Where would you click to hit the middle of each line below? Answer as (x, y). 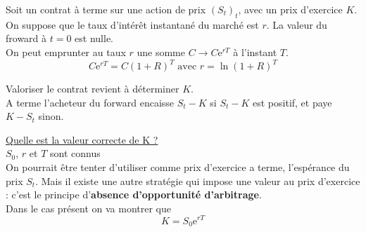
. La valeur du (297, 24)
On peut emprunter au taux (66, 52)
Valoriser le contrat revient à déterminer (93, 89)
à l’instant (255, 52)
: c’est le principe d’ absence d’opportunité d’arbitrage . (134, 195)
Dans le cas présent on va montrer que (89, 208)
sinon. (51, 116)
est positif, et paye (292, 102)
